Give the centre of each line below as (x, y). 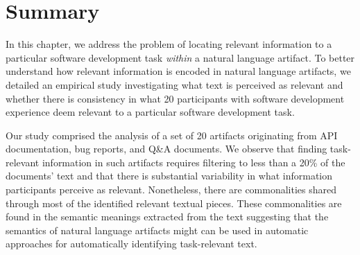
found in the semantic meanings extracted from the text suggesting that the (167, 217)
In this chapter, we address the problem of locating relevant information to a (169, 44)
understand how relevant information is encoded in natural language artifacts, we (178, 71)
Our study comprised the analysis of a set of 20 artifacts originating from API (172, 135)
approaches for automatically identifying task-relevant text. (131, 244)
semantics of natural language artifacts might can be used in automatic (157, 230)
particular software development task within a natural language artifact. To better (180, 57)
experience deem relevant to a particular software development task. (150, 112)
